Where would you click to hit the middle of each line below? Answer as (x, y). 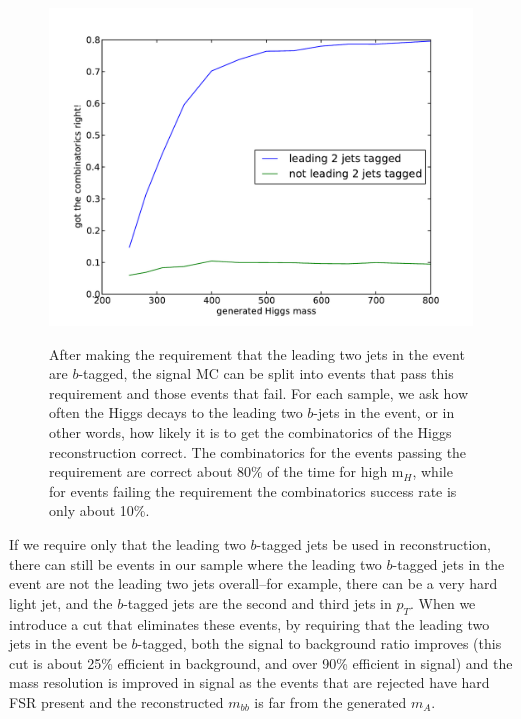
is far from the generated (330, 701)
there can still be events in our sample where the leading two (195, 563)
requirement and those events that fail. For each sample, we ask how (259, 392)
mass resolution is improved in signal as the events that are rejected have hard (249, 682)
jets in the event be (68, 643)
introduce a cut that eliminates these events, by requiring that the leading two (249, 623)
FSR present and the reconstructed (116, 701)
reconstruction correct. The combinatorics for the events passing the (258, 451)
